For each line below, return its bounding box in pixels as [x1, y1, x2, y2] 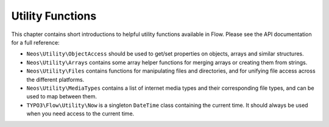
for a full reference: [11, 38, 60, 46]
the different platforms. [26, 76, 85, 83]
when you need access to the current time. [26, 110, 135, 117]
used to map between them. [26, 93, 97, 100]
